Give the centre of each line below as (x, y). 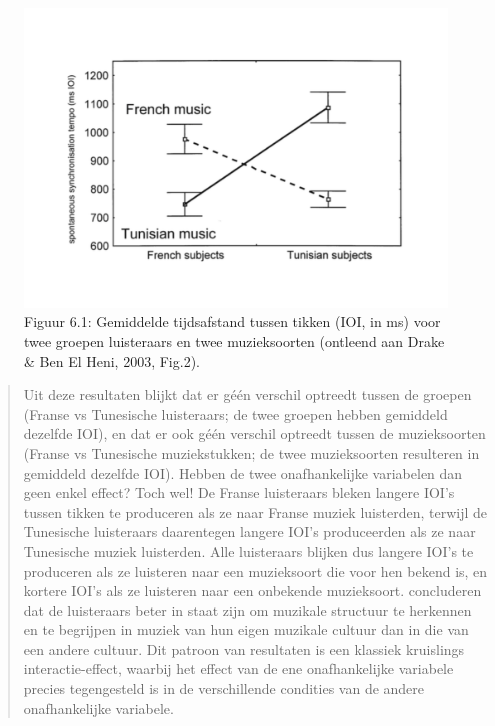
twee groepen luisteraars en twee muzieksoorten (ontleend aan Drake (234, 340)
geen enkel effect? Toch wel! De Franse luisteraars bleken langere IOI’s (239, 492)
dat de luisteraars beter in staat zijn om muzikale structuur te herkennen (247, 609)
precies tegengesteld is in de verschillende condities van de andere (224, 688)
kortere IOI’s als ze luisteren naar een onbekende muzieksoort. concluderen (252, 590)
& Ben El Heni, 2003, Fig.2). (112, 360)
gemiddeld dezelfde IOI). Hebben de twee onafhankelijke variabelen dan (243, 472)
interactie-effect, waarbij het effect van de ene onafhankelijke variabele (238, 668)
